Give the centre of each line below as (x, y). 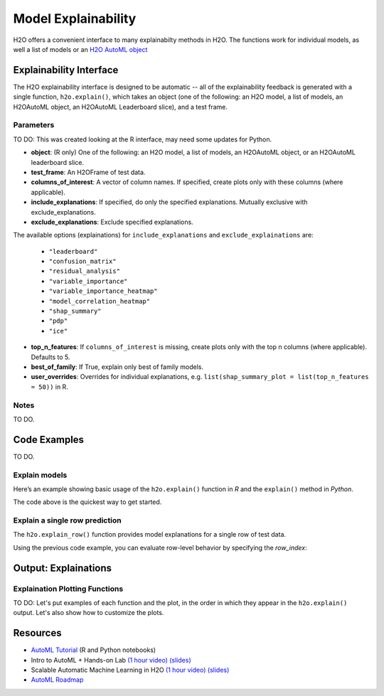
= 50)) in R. (50, 387)
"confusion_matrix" (82, 262)
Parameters (34, 125)
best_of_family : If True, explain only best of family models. (117, 367)
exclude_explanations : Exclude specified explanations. (112, 222)
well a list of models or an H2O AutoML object (80, 49)
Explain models (40, 475)
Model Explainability (75, 18)
